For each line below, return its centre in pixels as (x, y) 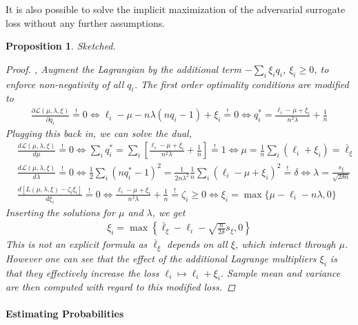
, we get (169, 212)
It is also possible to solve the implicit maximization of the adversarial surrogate (176, 9)
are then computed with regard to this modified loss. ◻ (120, 287)
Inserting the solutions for (60, 212)
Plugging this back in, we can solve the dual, (99, 133)
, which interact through (285, 244)
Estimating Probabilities (65, 314)
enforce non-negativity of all (65, 84)
